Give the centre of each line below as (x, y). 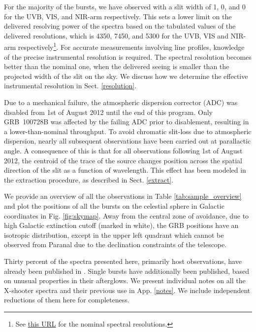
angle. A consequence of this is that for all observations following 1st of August (123, 150)
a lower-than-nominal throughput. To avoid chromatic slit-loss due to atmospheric (128, 131)
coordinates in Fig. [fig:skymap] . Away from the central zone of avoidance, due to (127, 215)
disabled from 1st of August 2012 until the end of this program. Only (108, 112)
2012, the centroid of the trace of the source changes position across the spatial (123, 160)
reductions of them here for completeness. (67, 300)
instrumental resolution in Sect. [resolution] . (70, 86)
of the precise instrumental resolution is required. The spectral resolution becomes (128, 56)
